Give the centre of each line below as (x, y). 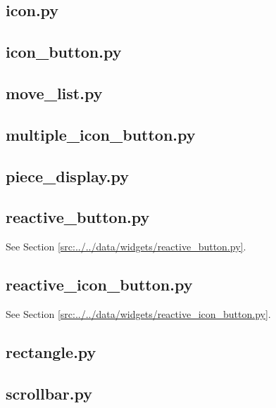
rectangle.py (51, 351)
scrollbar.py (49, 393)
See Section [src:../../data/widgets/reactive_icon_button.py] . (138, 313)
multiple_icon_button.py (101, 134)
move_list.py (54, 93)
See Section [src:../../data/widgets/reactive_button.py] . (126, 247)
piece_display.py (67, 176)
